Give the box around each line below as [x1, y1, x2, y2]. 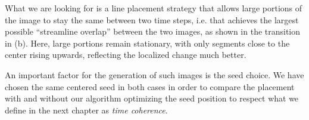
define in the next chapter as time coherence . [5, 103, 168, 116]
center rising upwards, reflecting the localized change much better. [5, 48, 246, 61]
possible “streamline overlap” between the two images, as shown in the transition [5, 25, 301, 38]
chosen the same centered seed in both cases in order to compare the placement [5, 80, 295, 93]
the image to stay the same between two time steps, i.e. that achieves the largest [5, 13, 299, 26]
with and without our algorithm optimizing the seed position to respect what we [5, 92, 299, 104]
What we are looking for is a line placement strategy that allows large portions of [5, 2, 302, 14]
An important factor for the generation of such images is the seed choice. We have [5, 68, 304, 81]
